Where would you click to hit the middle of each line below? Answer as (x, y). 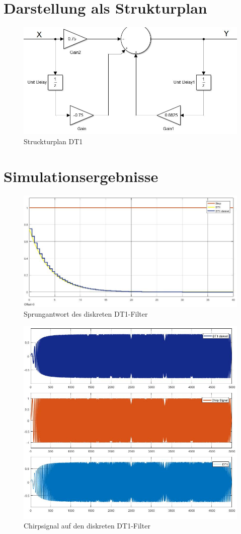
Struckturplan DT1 (53, 141)
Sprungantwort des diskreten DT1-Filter (86, 314)
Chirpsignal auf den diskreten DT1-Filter (87, 526)
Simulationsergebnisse (81, 176)
